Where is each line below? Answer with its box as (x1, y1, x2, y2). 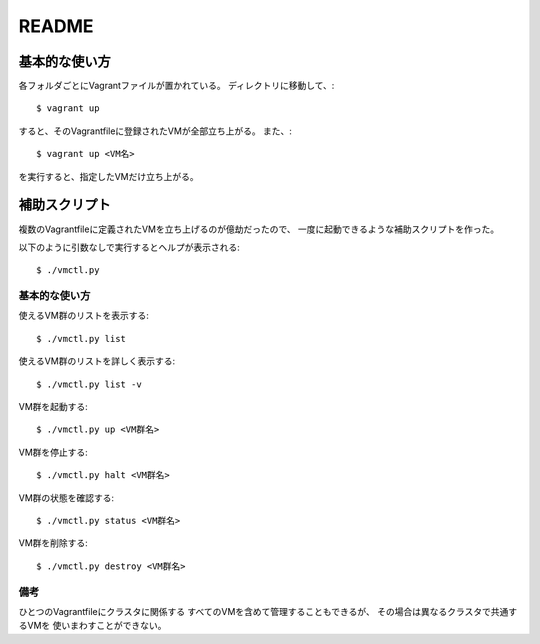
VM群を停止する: (18, 446, 89, 458)
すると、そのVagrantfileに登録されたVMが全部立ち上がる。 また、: (18, 125, 292, 137)
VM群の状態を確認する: (18, 491, 115, 504)
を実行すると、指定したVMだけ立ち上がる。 (18, 170, 199, 182)
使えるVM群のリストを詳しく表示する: (18, 355, 175, 367)
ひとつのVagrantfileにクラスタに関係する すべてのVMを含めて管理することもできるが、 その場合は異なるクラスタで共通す (18, 605, 518, 617)
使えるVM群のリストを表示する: (18, 310, 149, 322)
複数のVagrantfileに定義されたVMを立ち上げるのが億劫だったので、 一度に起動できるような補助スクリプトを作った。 (18, 223, 500, 235)
